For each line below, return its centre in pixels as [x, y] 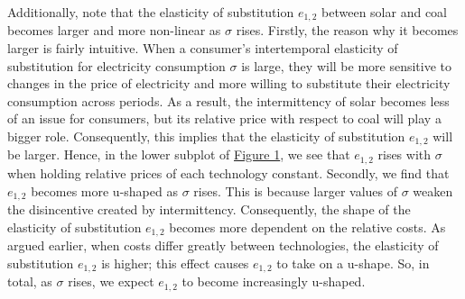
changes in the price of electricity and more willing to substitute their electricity [229, 83]
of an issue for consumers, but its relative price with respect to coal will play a [224, 118]
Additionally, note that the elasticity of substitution [151, 12]
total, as [30, 281]
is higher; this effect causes [175, 263]
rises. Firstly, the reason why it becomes [347, 30]
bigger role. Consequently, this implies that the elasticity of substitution [206, 136]
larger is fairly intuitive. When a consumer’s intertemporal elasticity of [203, 48]
